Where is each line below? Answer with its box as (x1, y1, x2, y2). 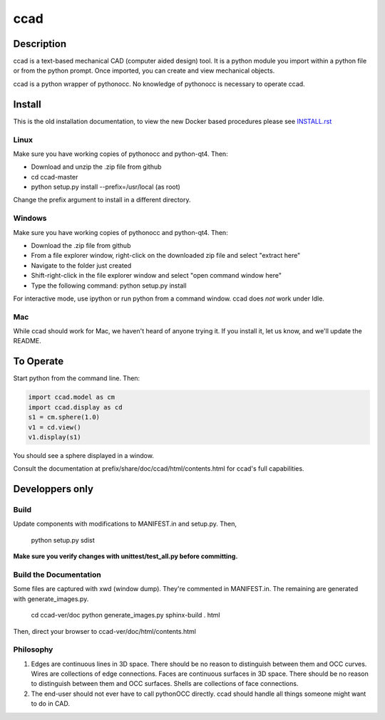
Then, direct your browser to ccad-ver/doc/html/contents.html (13, 627, 196, 635)
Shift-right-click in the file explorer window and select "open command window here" (31, 271, 282, 280)
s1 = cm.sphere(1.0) (28, 413, 100, 422)
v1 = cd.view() (28, 423, 81, 431)
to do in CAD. (31, 699, 71, 708)
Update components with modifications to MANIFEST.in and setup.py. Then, (13, 520, 237, 528)
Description (13, 38, 67, 50)
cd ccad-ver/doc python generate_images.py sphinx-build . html (31, 611, 220, 620)
